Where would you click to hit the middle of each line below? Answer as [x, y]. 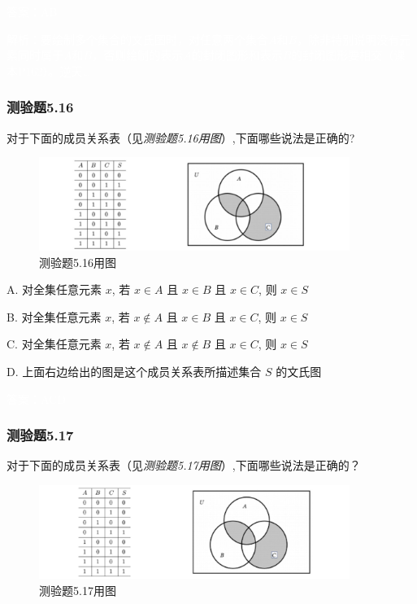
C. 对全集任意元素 [54, 344]
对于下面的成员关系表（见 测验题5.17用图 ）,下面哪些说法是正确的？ [184, 465]
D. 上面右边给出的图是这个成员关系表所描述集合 [134, 371]
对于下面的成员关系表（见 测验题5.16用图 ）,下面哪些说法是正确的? [181, 137]
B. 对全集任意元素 [54, 316]
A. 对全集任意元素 [54, 289]
